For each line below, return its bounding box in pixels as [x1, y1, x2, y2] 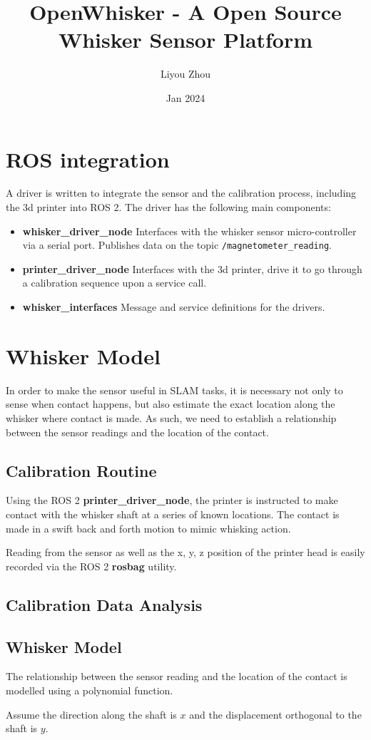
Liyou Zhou [160, 66, 211, 81]
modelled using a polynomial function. [6, 682, 173, 697]
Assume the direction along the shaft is [6, 706, 177, 721]
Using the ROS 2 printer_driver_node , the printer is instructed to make [6, 493, 338, 508]
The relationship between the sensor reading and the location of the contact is [6, 669, 347, 684]
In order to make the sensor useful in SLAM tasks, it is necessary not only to [6, 382, 343, 397]
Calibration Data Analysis [6, 593, 203, 615]
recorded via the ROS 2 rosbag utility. [6, 558, 177, 573]
